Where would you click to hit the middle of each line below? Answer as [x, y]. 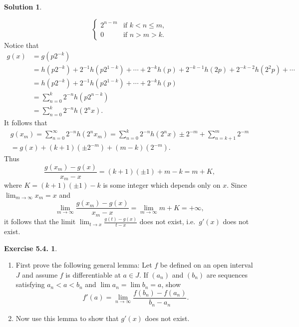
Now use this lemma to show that [67, 318]
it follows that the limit [40, 221]
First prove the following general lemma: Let [84, 265]
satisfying [30, 284]
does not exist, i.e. [167, 221]
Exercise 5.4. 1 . [31, 248]
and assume [40, 274]
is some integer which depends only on [162, 185]
